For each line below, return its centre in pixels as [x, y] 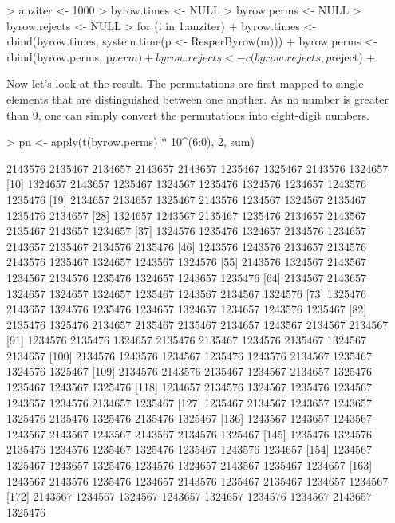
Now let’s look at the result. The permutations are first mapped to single [185, 83]
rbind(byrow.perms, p [59, 56]
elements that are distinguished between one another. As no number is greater [197, 98]
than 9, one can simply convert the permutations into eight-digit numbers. [188, 114]
